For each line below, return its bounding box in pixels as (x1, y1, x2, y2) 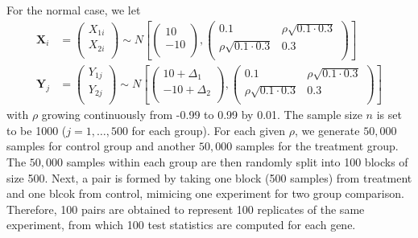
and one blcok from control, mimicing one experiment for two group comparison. (6, 185, 404, 202)
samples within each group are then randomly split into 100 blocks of (66, 153, 408, 170)
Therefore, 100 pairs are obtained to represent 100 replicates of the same (6, 200, 365, 217)
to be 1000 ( (6, 121, 67, 138)
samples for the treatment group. (236, 137, 399, 154)
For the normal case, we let (6, 2, 141, 18)
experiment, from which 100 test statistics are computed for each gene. (6, 216, 356, 233)
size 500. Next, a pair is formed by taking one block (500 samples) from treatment (6, 169, 412, 186)
